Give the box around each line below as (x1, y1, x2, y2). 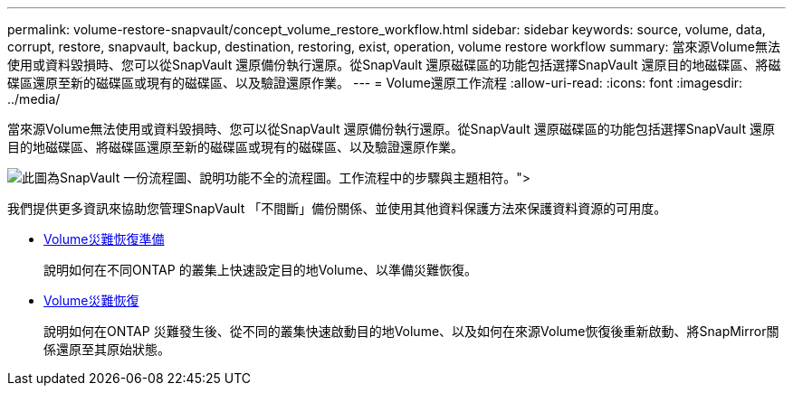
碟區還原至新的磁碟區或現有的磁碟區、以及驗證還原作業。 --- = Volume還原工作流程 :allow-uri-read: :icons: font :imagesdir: (7, 75, 743, 90)
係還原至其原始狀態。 (43, 342, 170, 357)
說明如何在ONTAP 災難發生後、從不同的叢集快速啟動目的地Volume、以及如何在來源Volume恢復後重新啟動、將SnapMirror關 (43, 323, 779, 339)
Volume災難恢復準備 (43, 231, 165, 247)
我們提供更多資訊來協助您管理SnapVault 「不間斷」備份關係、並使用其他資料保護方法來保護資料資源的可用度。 (7, 201, 667, 216)
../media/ (7, 91, 61, 107)
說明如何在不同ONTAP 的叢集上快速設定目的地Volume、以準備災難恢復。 (43, 262, 478, 277)
